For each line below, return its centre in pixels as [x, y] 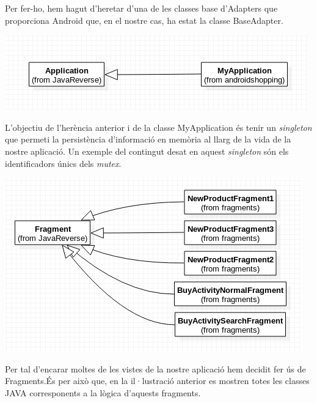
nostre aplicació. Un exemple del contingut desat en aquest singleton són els [147, 151]
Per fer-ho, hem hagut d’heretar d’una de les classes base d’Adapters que [141, 8]
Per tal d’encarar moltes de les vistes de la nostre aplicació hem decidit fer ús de [155, 368]
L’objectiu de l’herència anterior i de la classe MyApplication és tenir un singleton [158, 127]
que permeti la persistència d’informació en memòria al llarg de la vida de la [148, 139]
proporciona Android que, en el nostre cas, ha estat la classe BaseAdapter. [144, 20]
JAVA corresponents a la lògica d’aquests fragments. [103, 392]
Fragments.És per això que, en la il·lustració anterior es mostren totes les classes [157, 381]
